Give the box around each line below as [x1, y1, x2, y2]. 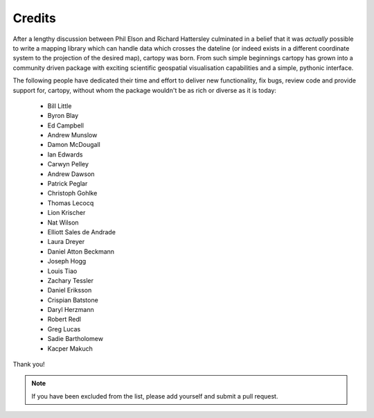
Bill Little [47, 101, 72, 110]
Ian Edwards [47, 150, 83, 159]
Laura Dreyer [47, 238, 85, 246]
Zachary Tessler [47, 276, 93, 284]
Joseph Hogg [47, 257, 87, 265]
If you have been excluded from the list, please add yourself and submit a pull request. [31, 392, 278, 400]
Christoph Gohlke [47, 189, 98, 198]
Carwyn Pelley [47, 160, 89, 168]
